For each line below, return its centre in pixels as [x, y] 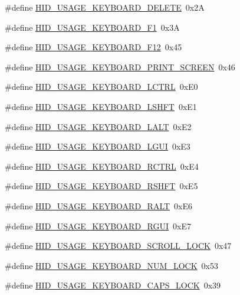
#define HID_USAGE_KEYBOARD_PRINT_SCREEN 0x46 [120, 67]
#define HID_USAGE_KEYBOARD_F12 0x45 [93, 47]
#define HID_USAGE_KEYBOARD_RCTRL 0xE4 [102, 166]
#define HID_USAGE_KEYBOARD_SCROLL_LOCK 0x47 [118, 246]
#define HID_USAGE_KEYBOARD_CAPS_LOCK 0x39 [113, 285]
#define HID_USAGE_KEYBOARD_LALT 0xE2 [98, 126]
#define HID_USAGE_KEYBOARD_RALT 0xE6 [99, 205]
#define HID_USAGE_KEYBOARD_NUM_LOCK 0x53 [111, 265]
